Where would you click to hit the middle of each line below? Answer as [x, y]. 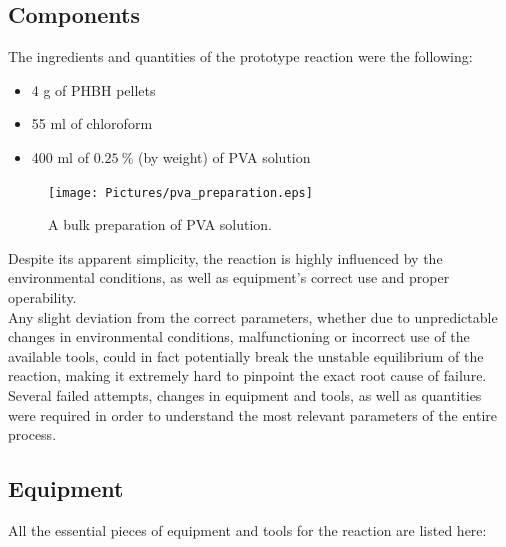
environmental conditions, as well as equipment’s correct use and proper [229, 277]
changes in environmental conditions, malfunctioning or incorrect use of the [239, 336]
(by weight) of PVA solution [224, 156]
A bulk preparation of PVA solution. [160, 224]
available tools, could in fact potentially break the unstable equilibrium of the [246, 355]
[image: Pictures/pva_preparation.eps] [180, 192]
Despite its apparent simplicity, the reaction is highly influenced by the [225, 257]
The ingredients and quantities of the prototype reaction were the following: [240, 56]
